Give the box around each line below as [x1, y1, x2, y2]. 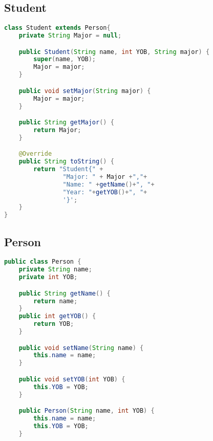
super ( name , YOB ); [33, 56, 96, 63]
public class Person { [4, 258, 81, 266]
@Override [18, 150, 52, 158]
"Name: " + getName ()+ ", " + [62, 180, 155, 188]
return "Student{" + [33, 166, 103, 173]
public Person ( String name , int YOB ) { [18, 407, 155, 415]
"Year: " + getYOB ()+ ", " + [62, 188, 147, 196]
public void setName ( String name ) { [18, 344, 144, 352]
